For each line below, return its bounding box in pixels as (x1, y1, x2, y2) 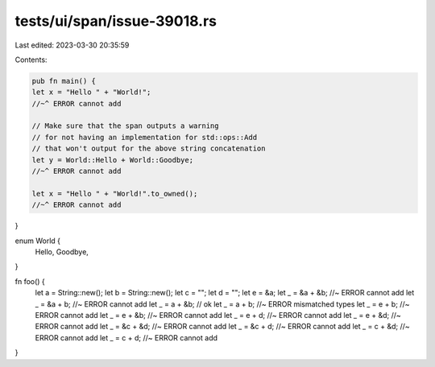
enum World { (14, 236, 60, 245)
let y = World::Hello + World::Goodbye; (31, 155, 193, 164)
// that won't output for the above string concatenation (31, 144, 266, 153)
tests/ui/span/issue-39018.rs (14, 12, 217, 30)
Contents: (14, 55, 48, 64)
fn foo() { (14, 276, 46, 286)
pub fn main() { (31, 76, 97, 85)
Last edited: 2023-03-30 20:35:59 (14, 40, 130, 50)
